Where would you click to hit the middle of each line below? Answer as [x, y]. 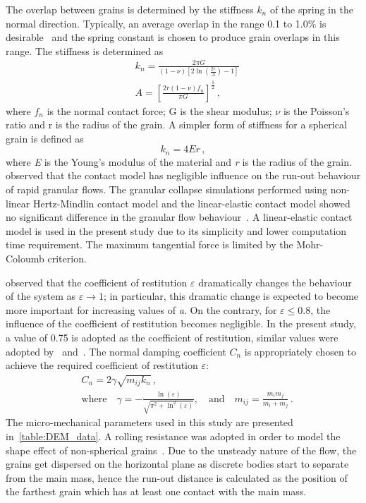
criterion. [67, 259]
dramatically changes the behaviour [275, 282]
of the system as [41, 296]
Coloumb [25, 259]
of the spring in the [311, 9]
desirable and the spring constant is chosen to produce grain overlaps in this [173, 37]
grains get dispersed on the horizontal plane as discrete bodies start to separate [177, 464]
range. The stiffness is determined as [85, 50]
